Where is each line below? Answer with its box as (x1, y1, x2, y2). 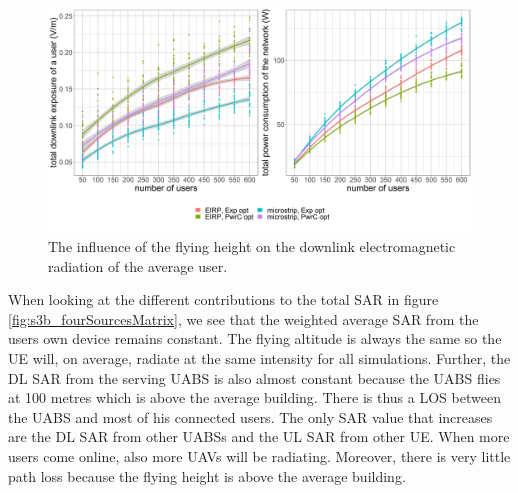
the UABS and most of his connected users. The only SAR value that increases (8, 406, 493, 427)
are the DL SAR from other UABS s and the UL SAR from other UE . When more (8, 426, 510, 447)
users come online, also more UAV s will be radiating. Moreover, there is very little (8, 445, 511, 466)
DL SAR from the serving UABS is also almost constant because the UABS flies (8, 367, 501, 388)
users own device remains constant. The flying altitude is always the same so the (8, 328, 502, 349)
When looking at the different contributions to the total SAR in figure (8, 289, 439, 310)
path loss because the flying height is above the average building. (8, 465, 406, 486)
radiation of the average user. (48, 255, 228, 276)
